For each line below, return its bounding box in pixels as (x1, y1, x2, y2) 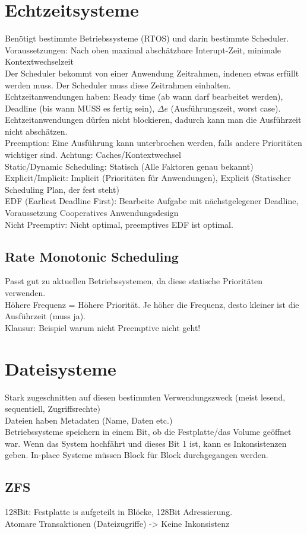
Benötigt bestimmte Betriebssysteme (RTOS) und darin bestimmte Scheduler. (5, 32, 289, 44)
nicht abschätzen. (5, 125, 68, 137)
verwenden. (5, 287, 46, 299)
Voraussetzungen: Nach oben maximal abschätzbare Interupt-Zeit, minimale (5, 43, 281, 56)
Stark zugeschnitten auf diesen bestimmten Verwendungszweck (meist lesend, (5, 390, 286, 403)
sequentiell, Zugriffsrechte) (5, 402, 100, 415)
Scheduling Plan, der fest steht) (5, 183, 119, 195)
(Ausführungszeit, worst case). (170, 101, 281, 114)
